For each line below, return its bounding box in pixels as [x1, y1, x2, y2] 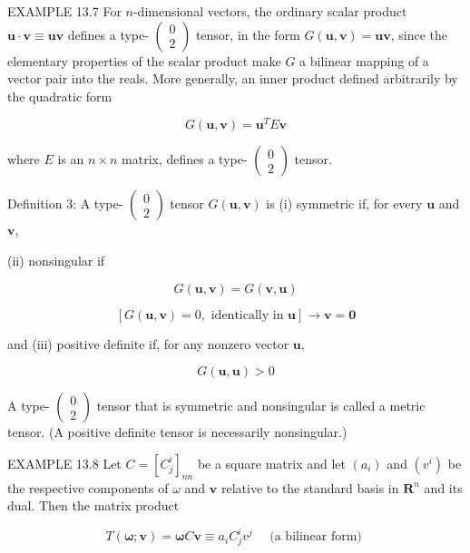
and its [424, 478, 463, 497]
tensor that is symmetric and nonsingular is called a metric [96, 396, 426, 415]
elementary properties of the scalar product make [7, 51, 281, 70]
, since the [390, 24, 448, 44]
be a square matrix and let [197, 453, 346, 472]
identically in [211, 308, 284, 322]
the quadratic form [7, 86, 113, 105]
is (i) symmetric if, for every [266, 194, 423, 213]
